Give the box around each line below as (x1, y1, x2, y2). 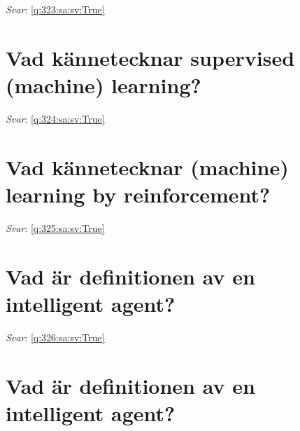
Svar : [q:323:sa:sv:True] (6, 2, 105, 16)
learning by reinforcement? (6, 179, 271, 208)
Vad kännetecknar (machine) (6, 152, 289, 181)
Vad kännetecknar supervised (6, 43, 295, 71)
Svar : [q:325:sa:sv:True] (6, 220, 105, 235)
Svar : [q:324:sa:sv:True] (6, 111, 105, 125)
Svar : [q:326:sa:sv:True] (6, 329, 105, 344)
